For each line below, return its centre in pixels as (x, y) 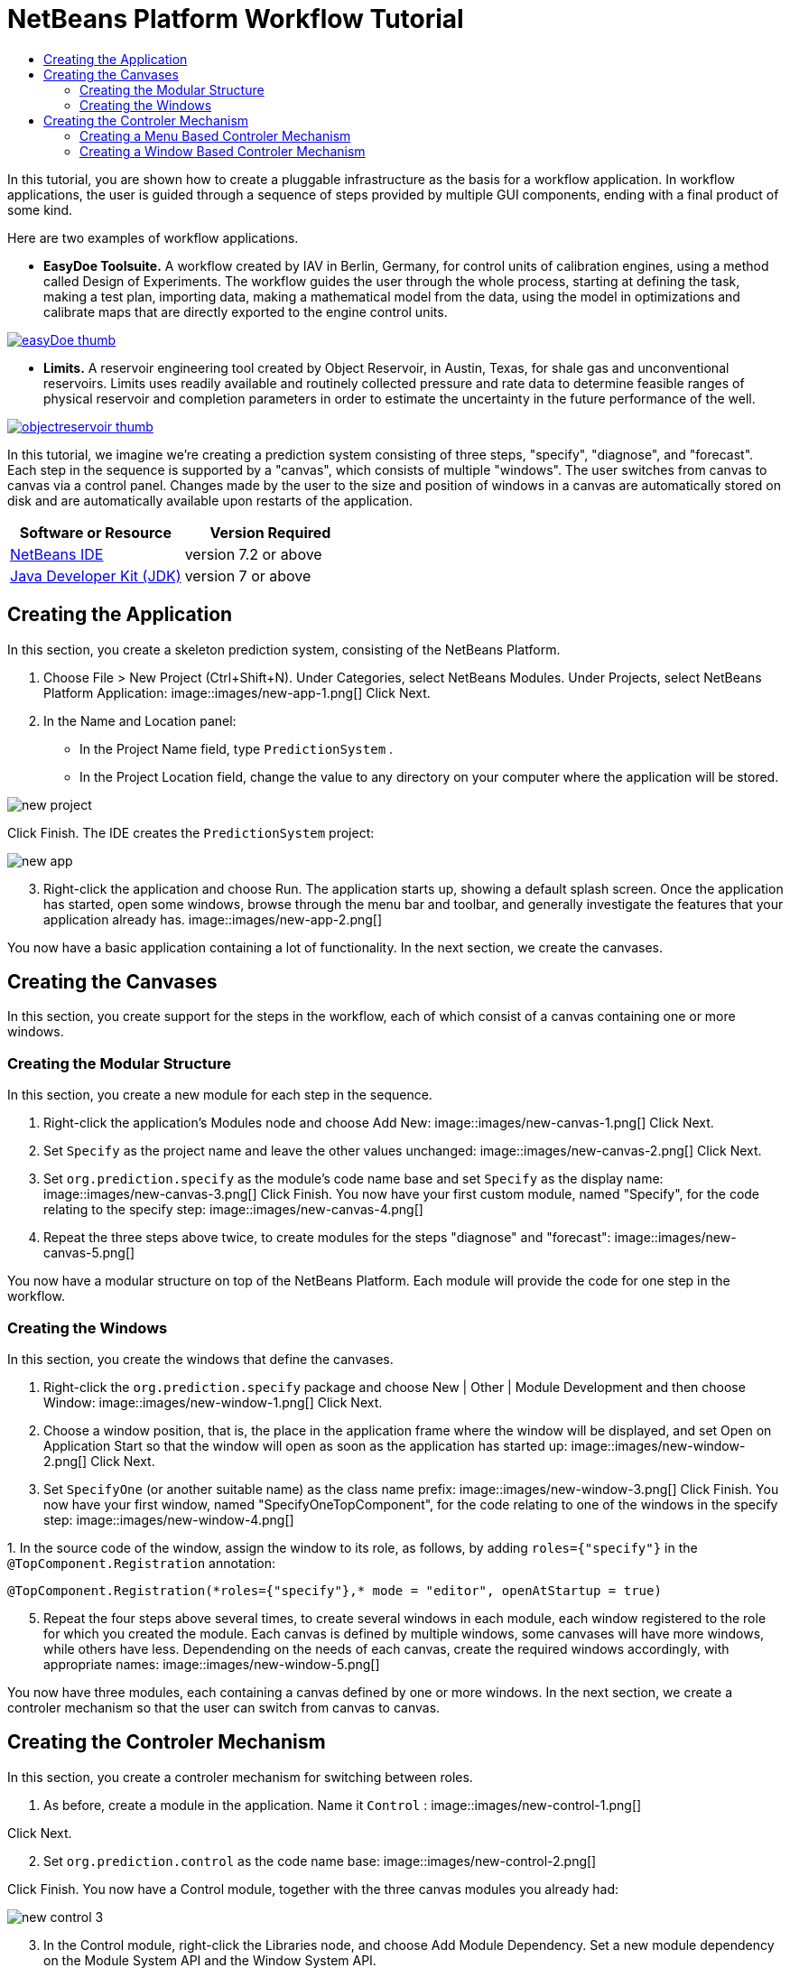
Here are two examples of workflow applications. (153, 237)
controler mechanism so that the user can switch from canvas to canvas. (224, 1707)
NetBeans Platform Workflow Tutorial (236, 19)
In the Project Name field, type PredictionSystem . (237, 748)
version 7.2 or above (253, 554)
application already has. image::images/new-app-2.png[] (213, 919)
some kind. (40, 209)
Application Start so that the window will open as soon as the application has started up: (306, 1445)
